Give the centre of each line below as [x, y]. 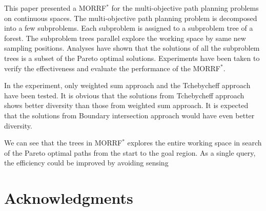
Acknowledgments [69, 198]
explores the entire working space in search [195, 143]
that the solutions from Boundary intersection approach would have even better [129, 115]
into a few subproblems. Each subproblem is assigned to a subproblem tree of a [129, 28]
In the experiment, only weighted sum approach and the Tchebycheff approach [127, 85]
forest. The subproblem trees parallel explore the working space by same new [125, 38]
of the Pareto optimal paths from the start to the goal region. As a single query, [130, 152]
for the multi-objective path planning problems [185, 8]
